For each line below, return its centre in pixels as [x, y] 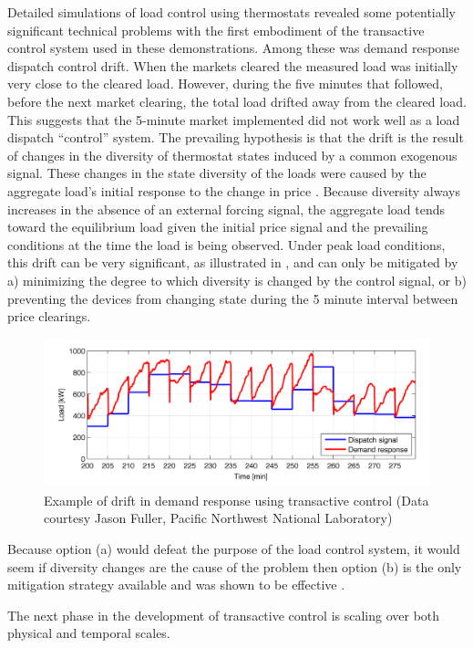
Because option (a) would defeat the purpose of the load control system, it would [234, 549]
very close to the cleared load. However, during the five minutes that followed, [225, 84]
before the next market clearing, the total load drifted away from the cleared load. [237, 101]
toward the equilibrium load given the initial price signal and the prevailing [218, 227]
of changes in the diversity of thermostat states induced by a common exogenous [232, 155]
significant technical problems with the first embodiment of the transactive [216, 30]
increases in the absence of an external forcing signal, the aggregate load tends [226, 209]
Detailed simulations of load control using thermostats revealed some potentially [231, 12]
